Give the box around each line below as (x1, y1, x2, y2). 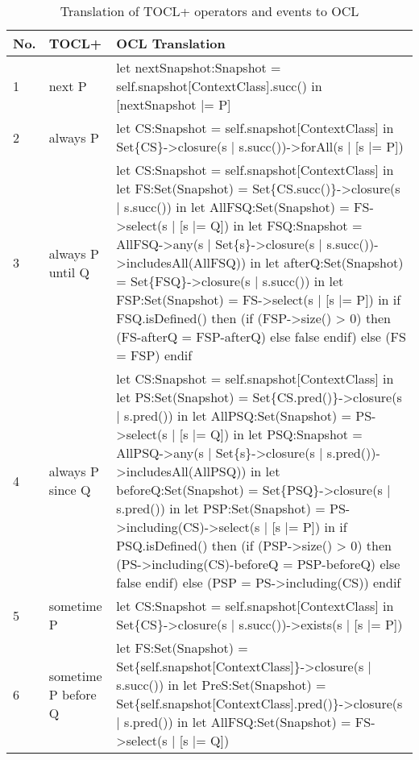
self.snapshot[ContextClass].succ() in (116, 77, 322, 95)
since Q (48, 480, 91, 499)
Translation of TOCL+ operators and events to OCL (60, 2, 359, 20)
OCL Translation (116, 34, 226, 52)
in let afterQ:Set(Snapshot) (250, 253, 404, 272)
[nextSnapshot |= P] (116, 95, 231, 114)
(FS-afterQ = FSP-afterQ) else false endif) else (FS (116, 327, 406, 346)
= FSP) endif (116, 346, 193, 364)
